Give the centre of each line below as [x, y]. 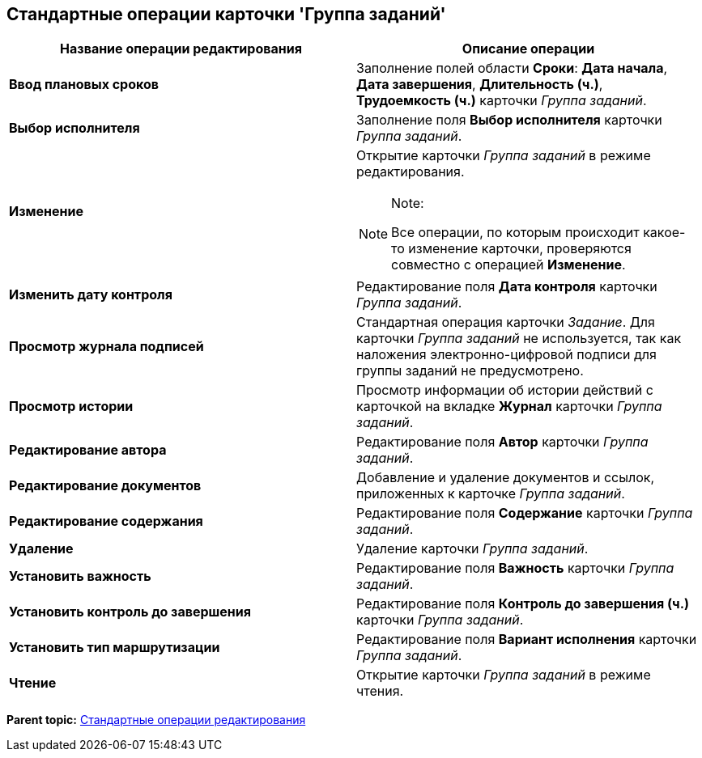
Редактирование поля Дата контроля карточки [507, 287]
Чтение [33, 683]
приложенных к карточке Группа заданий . [491, 494]
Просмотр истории [71, 407]
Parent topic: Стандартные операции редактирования [156, 720]
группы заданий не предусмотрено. [470, 371]
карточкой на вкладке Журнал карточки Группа [509, 407]
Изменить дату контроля [91, 295]
